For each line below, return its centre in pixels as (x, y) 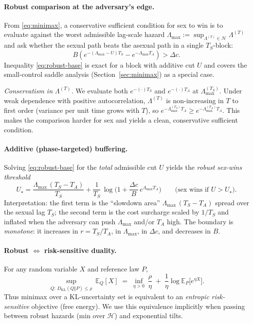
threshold (17, 176)
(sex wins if (192, 189)
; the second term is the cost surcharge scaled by (127, 212)
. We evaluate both (99, 90)
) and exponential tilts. (149, 315)
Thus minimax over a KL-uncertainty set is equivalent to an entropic (107, 297)
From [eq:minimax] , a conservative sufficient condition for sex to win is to (114, 25)
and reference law (113, 268)
